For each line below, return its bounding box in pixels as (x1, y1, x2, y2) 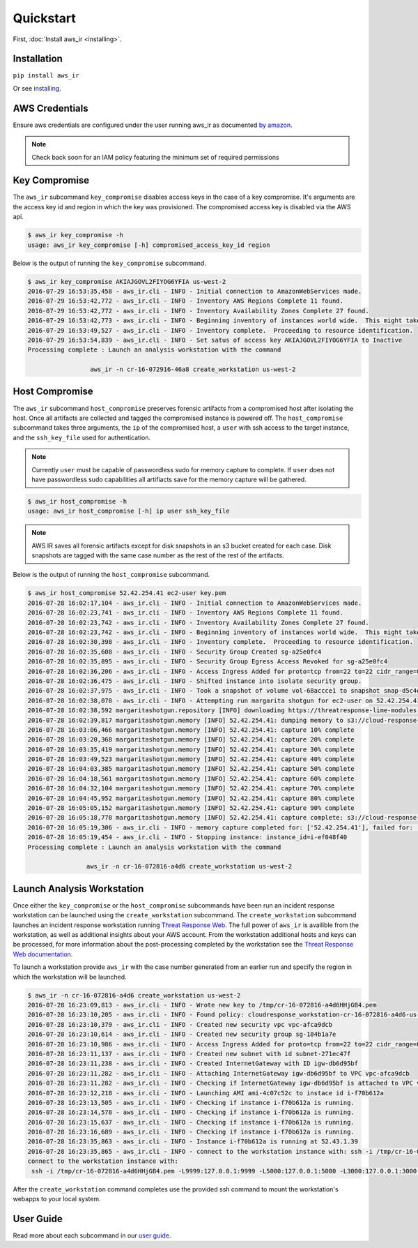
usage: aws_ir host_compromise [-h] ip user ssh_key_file (27, 507, 230, 516)
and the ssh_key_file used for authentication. (13, 433, 151, 442)
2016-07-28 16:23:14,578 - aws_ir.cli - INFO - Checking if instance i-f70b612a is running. (27, 1108, 355, 1116)
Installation (13, 53, 63, 65)
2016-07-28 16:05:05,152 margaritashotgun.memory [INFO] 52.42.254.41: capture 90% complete (27, 804, 355, 812)
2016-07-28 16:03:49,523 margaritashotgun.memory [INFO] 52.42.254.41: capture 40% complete (27, 755, 355, 763)
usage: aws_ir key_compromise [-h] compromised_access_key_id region (27, 241, 270, 249)
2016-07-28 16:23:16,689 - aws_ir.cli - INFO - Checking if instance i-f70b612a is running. (27, 1128, 355, 1136)
